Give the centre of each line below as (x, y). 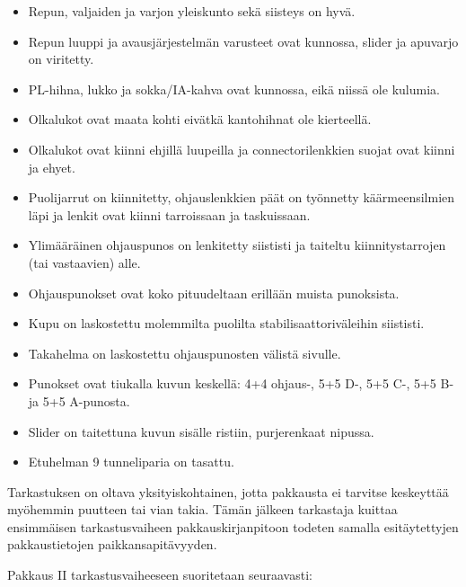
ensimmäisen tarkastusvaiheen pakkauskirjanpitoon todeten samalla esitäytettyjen (233, 526)
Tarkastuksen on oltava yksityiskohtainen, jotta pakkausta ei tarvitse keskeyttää (228, 491)
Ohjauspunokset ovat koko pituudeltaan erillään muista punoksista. (214, 293)
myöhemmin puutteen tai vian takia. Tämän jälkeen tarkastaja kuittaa (202, 509)
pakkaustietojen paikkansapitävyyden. (112, 544)
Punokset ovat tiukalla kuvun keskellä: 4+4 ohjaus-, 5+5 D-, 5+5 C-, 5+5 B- (241, 383)
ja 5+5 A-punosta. (79, 400)
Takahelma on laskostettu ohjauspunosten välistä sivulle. (185, 353)
